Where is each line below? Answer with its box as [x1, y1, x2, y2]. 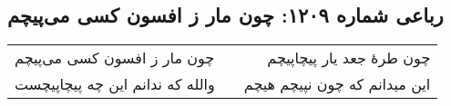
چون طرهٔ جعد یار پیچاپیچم [267, 47, 431, 69]
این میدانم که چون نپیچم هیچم [243, 73, 431, 95]
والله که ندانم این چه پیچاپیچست [15, 73, 215, 95]
